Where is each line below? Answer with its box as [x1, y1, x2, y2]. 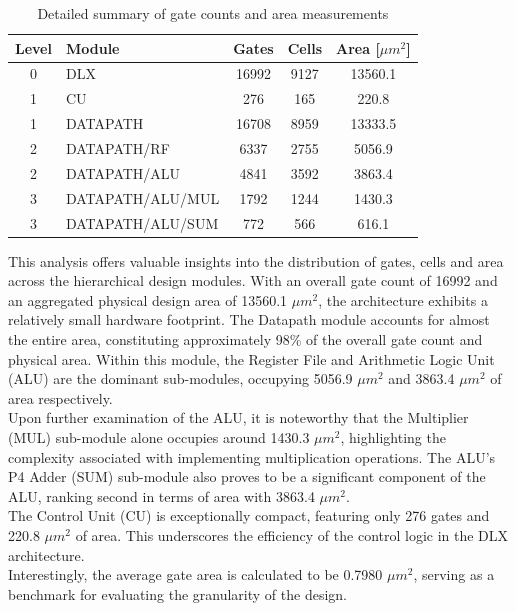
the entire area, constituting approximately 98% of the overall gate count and [8, 328, 483, 349]
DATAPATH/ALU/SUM [65, 212, 219, 233]
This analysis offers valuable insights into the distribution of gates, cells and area [8, 250, 504, 271]
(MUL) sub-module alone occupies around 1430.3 [8, 426, 310, 447]
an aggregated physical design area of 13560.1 [8, 289, 288, 310]
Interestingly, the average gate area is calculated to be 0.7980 [8, 564, 383, 585]
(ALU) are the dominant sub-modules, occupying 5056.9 [8, 368, 353, 389]
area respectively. [8, 387, 113, 408]
